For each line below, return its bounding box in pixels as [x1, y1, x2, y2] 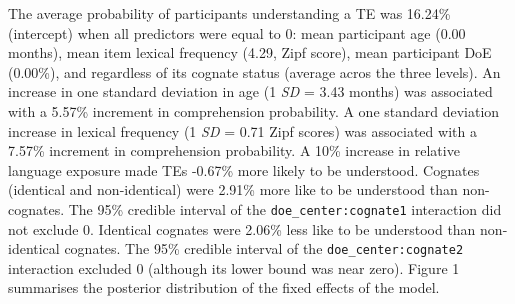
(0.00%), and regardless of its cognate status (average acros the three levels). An [8, 61, 501, 82]
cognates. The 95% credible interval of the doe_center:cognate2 [64, 238, 464, 259]
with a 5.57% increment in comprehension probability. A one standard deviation [8, 100, 500, 121]
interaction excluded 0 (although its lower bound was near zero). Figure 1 [8, 257, 460, 278]
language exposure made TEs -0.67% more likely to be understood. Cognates [8, 159, 480, 180]
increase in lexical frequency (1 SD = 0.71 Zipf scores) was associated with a [8, 120, 477, 141]
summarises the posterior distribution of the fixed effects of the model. [8, 277, 440, 298]
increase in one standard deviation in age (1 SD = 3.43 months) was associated [8, 81, 493, 102]
